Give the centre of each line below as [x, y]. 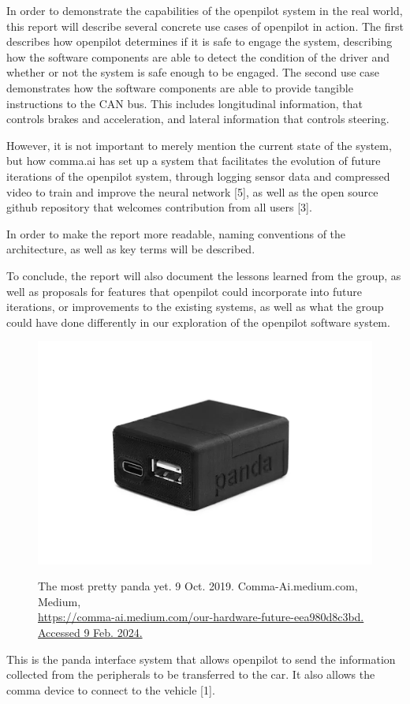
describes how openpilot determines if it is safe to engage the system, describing [199, 41]
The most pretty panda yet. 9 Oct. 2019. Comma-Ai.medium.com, [198, 586]
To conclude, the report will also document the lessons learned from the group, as [204, 275]
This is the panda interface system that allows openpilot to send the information [201, 659]
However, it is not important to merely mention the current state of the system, [199, 145]
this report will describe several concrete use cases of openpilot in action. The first [205, 26]
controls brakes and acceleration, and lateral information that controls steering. [198, 119]
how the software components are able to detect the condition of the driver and [198, 56]
